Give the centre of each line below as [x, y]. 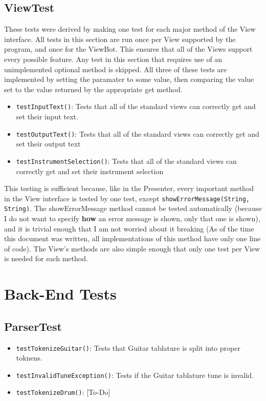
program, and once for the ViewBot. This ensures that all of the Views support [128, 49]
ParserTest [33, 326]
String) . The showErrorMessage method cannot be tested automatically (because [133, 208]
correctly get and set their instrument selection [90, 171]
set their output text [48, 144]
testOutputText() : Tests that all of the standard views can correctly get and [138, 133]
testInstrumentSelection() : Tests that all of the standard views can [126, 161]
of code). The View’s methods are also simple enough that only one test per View [132, 248]
